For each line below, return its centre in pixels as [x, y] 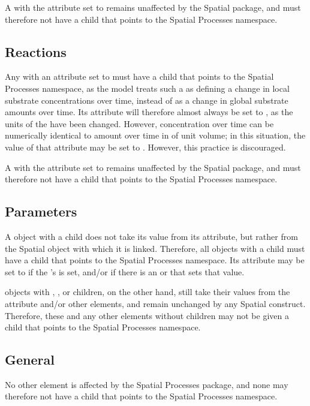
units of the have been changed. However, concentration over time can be [139, 123]
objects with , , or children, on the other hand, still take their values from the [148, 292]
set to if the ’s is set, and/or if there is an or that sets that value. [125, 271]
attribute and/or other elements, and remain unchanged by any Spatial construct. [155, 303]
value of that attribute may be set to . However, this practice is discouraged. [145, 147]
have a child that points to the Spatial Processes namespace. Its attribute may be [155, 260]
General [30, 360]
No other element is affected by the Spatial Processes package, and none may [147, 384]
